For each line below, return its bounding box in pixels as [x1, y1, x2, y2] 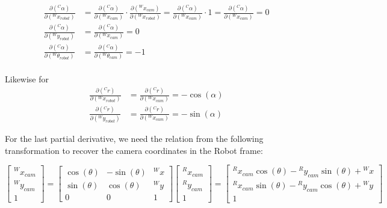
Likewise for [5, 73, 49, 85]
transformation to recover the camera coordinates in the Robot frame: [5, 144, 263, 156]
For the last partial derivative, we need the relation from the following [5, 132, 264, 145]
